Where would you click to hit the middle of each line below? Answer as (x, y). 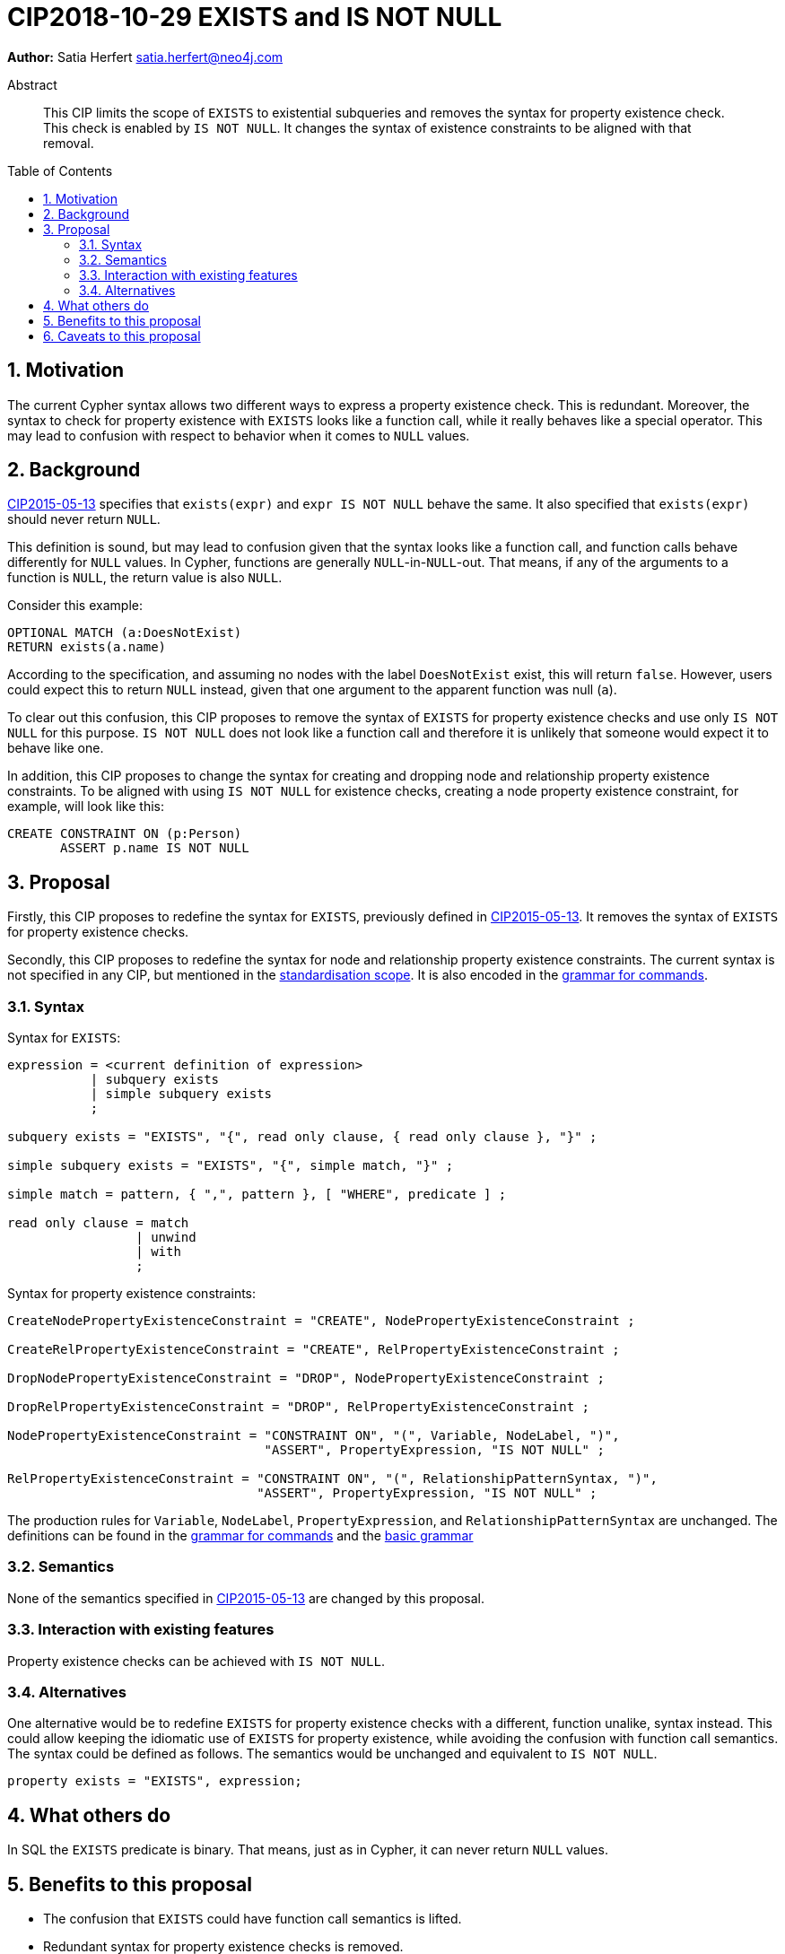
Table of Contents (60, 170)
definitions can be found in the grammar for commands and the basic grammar (240, 1536)
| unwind (166, 1238)
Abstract (32, 84)
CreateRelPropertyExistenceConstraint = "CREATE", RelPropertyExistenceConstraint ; (314, 1350)
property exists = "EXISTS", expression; (155, 1781)
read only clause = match (98, 1223)
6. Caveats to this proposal (122, 336)
